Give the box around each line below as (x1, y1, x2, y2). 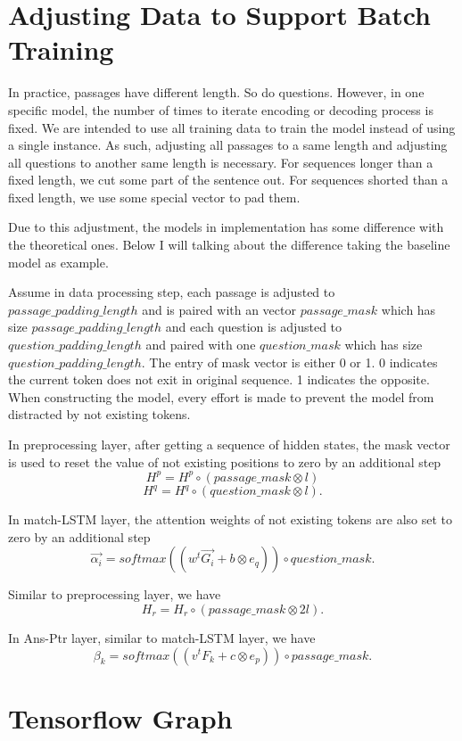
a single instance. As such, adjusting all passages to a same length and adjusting (8, 136, 448, 154)
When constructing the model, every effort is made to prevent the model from (8, 387, 434, 406)
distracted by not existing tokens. (8, 405, 191, 424)
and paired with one (145, 335, 256, 354)
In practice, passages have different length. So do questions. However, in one (8, 83, 425, 102)
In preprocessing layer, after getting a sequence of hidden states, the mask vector (8, 435, 450, 453)
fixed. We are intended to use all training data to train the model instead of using (8, 118, 456, 136)
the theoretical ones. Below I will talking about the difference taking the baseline (8, 235, 450, 254)
